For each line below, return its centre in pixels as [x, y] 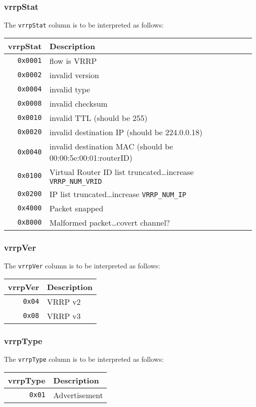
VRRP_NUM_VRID [76, 181]
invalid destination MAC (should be [111, 146]
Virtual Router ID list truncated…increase [122, 172]
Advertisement [78, 395]
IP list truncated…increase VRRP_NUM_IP [118, 194]
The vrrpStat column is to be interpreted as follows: [84, 25]
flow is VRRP [73, 60]
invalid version [74, 75]
